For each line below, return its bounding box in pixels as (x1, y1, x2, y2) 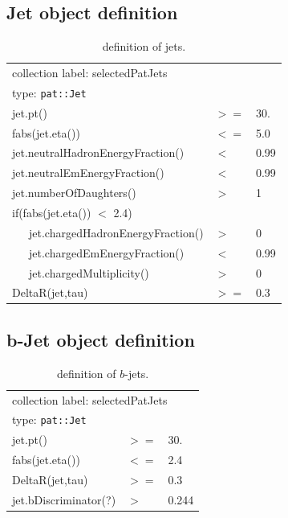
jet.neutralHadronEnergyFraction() (12, 144, 185, 161)
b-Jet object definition (6, 327, 195, 351)
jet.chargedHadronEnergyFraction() (28, 224, 204, 240)
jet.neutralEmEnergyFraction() (12, 164, 164, 181)
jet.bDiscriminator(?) (12, 491, 116, 508)
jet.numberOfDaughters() (12, 184, 136, 201)
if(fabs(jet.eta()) (12, 204, 91, 221)
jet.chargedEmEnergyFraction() (28, 244, 185, 261)
